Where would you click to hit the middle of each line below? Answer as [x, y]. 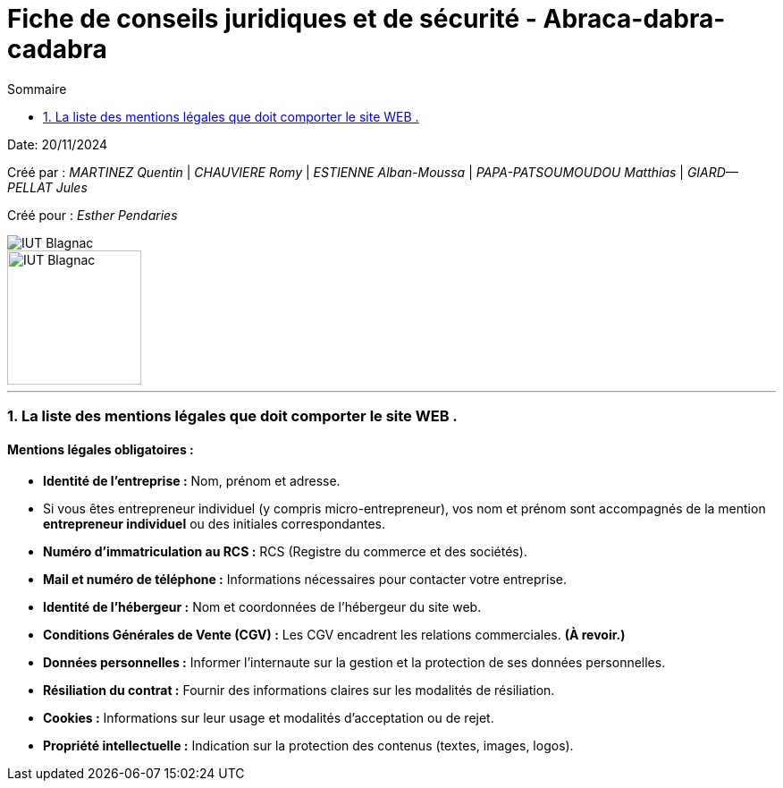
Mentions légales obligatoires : [101, 449]
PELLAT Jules [47, 187]
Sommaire [37, 89]
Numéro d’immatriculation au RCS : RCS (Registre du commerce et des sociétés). [285, 552]
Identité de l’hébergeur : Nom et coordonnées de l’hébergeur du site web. [262, 607]
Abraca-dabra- [634, 19]
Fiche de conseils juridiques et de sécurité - [272, 19]
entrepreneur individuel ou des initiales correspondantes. [215, 524]
